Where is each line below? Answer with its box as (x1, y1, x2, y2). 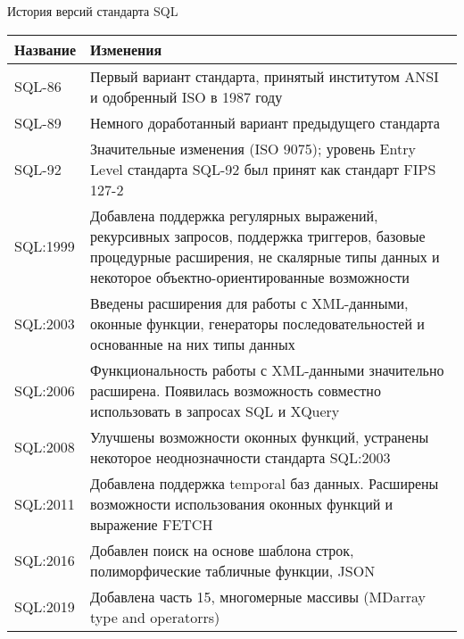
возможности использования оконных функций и (90, 493, 394, 514)
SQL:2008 (14, 436, 75, 458)
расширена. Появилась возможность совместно (90, 379, 381, 401)
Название (14, 38, 77, 60)
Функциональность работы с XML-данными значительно (90, 359, 444, 380)
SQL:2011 (14, 493, 75, 514)
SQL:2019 (14, 596, 75, 618)
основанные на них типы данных (90, 333, 295, 354)
